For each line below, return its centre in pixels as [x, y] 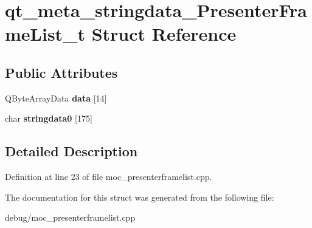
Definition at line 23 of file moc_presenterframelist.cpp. [109, 177]
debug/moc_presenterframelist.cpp [70, 217]
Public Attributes [61, 72]
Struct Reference [164, 34]
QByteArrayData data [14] [56, 98]
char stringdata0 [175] [49, 118]
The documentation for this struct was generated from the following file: [140, 197]
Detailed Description [71, 151]
